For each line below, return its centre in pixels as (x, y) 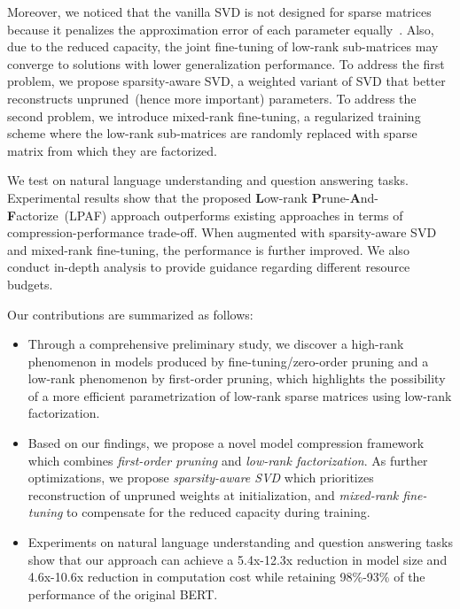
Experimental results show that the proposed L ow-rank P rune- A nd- (193, 197)
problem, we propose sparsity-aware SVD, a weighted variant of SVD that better (226, 81)
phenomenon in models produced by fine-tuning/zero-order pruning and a (228, 361)
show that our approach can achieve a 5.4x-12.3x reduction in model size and (238, 559)
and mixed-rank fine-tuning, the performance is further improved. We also (208, 249)
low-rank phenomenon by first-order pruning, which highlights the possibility (237, 378)
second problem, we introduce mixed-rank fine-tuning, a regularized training (214, 116)
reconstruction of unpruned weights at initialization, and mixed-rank (213, 494)
